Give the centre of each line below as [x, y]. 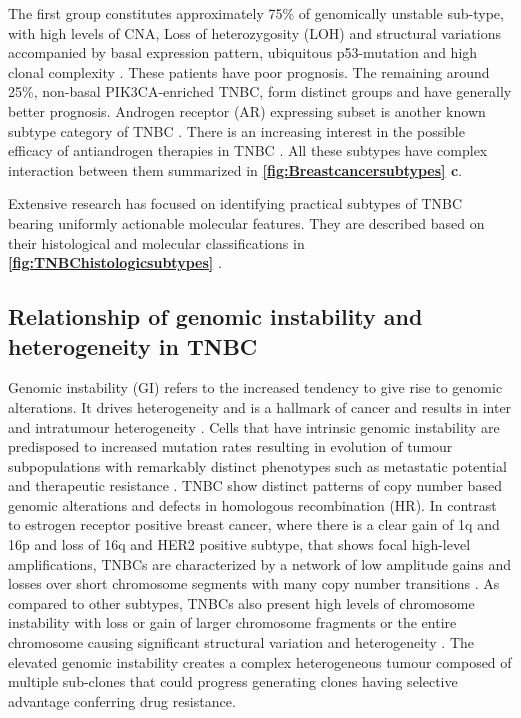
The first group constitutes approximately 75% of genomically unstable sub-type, [256, 13]
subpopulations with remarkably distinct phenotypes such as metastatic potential [257, 465]
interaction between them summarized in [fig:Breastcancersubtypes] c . [235, 169]
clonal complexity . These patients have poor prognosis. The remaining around [249, 71]
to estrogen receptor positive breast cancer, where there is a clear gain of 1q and [254, 524]
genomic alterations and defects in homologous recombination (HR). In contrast [252, 504]
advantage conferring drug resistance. [122, 700]
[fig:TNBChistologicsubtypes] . [115, 262]
